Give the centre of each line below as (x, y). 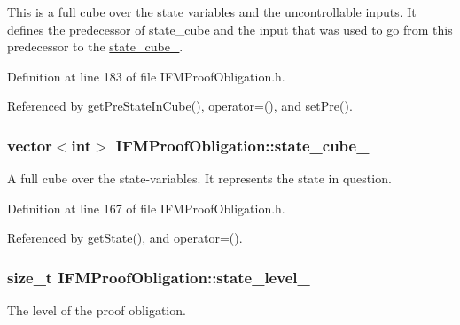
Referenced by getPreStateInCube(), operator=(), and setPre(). (180, 106)
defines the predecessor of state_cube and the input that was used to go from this (230, 29)
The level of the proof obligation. (97, 310)
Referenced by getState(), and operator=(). (125, 238)
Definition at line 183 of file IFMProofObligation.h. (146, 76)
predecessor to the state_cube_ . (95, 46)
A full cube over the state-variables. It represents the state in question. (199, 178)
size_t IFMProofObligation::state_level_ (159, 277)
